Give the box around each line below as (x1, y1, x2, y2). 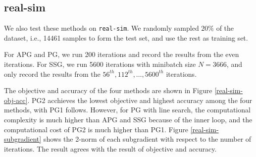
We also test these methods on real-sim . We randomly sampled (4, 23, 199, 33)
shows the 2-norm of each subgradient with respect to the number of (43, 134, 252, 144)
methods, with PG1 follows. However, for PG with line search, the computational (4, 105, 251, 115)
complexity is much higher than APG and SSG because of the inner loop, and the (4, 114, 253, 125)
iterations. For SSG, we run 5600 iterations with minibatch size (4, 59, 196, 69)
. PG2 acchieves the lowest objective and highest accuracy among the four (27, 95, 253, 105)
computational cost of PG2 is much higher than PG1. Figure (4, 124, 189, 134)
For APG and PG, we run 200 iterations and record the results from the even (4, 49, 239, 59)
